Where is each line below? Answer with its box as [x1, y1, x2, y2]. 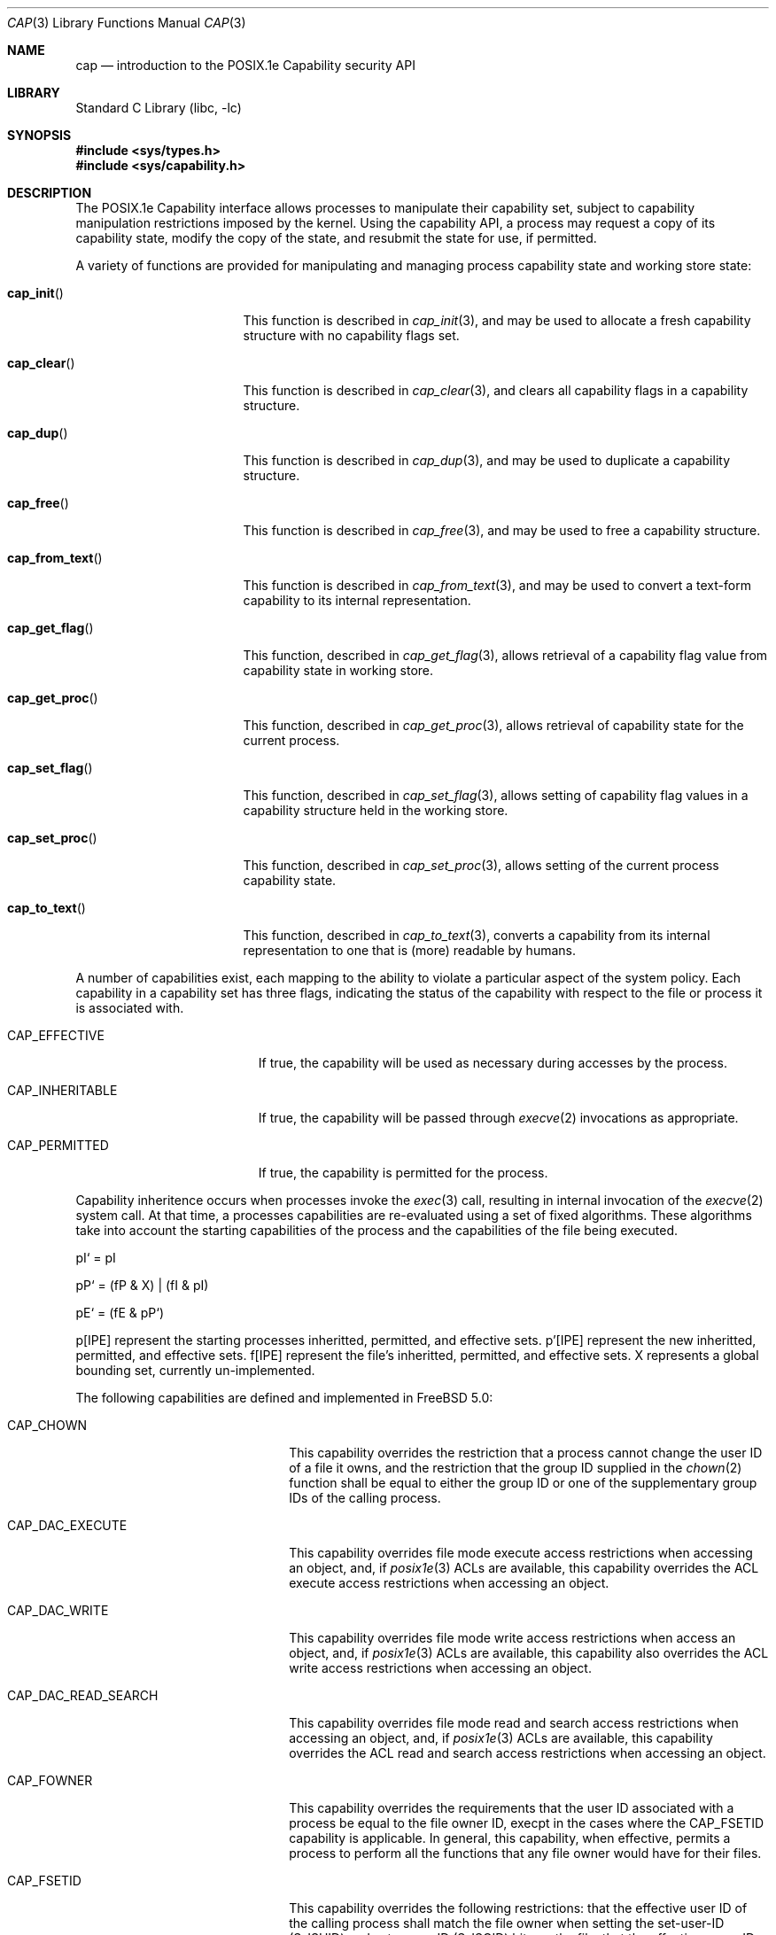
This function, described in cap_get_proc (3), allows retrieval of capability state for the [243, 718, 744, 733]
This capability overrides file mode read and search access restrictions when [289, 1715, 739, 1730]
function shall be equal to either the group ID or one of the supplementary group [289, 1475, 757, 1490]
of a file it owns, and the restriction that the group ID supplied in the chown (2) [289, 1460, 742, 1475]
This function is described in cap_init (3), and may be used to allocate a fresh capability [243, 313, 751, 328]
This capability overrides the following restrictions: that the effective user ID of [289, 1900, 748, 1916]
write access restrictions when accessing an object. [289, 1660, 592, 1675]
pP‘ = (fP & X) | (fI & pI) [75, 1278, 209, 1293]
